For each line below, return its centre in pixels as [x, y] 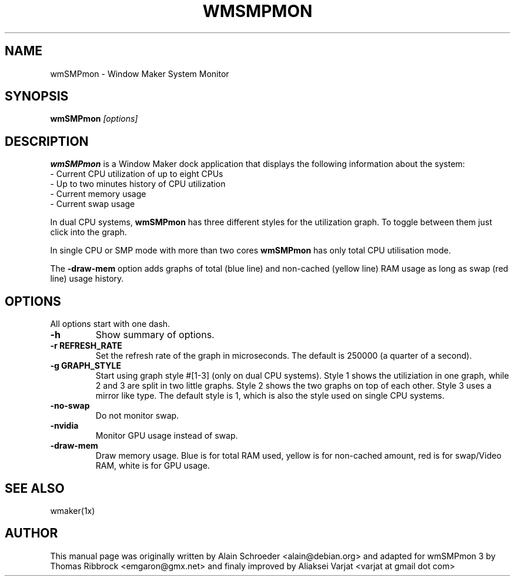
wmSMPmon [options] [94, 119]
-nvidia [64, 426]
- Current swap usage [93, 204]
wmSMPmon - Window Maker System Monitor [140, 74]
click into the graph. [88, 232]
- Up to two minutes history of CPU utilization [138, 184]
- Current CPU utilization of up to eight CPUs [137, 174]
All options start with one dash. [110, 324]
